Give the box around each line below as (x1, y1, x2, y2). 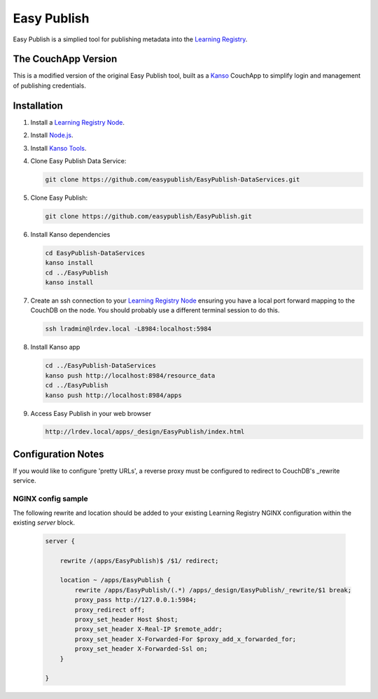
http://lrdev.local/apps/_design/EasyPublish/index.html (45, 428, 245, 436)
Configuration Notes (13, 448, 104, 460)
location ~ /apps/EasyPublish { (59, 576, 171, 584)
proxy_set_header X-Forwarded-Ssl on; (74, 645, 208, 653)
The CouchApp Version (13, 53, 118, 65)
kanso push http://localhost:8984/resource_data (45, 371, 216, 380)
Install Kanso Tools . (30, 144, 87, 152)
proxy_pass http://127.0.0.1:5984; (74, 596, 197, 604)
